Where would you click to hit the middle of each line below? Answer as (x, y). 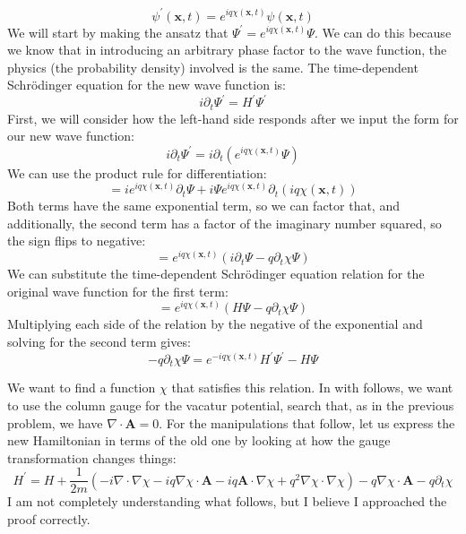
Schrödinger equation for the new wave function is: (147, 85)
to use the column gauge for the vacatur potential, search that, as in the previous (231, 405)
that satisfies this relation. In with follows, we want (312, 388)
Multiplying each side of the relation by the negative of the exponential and (215, 324)
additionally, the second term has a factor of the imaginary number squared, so (224, 223)
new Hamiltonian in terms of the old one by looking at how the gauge (199, 440)
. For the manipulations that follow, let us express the (307, 422)
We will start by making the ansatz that (118, 32)
